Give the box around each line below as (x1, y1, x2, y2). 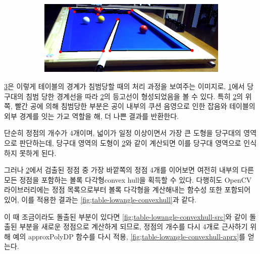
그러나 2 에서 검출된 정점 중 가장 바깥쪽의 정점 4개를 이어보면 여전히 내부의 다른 (4, 164, 254, 175)
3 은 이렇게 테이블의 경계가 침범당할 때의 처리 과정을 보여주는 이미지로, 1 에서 (4, 80, 245, 91)
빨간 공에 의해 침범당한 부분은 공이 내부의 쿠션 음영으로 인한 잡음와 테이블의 (15, 101, 255, 111)
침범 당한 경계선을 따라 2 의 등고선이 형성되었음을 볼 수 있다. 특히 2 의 (26, 91, 243, 101)
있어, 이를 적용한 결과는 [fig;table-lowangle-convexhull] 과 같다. (4, 194, 196, 204)
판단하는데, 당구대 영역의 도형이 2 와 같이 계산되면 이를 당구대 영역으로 (19, 137, 241, 148)
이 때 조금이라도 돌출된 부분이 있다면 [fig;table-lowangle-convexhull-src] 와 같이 (4, 211, 247, 222)
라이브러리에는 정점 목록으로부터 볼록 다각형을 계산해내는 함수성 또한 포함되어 (4, 184, 251, 195)
